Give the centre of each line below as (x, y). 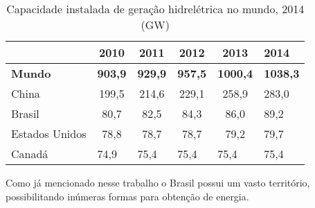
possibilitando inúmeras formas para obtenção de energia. (127, 196)
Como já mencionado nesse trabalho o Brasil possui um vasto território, (158, 182)
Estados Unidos (49, 133)
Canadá (30, 154)
